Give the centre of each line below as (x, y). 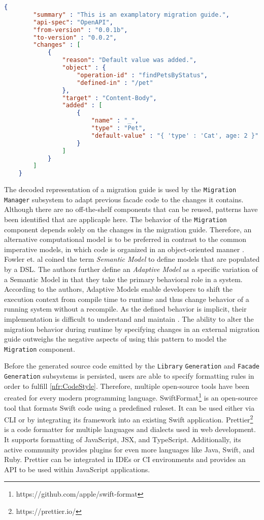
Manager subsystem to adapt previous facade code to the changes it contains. (124, 199)
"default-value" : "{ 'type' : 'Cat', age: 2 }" (175, 135)
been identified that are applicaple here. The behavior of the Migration (115, 219)
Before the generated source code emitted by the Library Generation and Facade (132, 366)
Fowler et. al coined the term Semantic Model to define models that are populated (132, 259)
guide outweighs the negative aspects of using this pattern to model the (115, 339)
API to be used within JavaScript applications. (77, 469)
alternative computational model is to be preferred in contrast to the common (125, 239)
